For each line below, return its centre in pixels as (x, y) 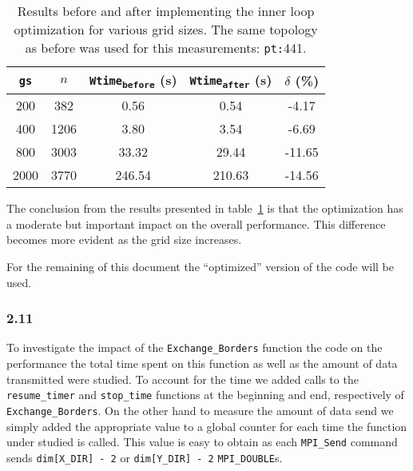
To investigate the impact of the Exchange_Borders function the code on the (195, 347)
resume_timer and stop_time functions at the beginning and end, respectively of (205, 395)
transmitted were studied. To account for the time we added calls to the (183, 379)
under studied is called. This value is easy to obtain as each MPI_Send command (202, 442)
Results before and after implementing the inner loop (166, 11)
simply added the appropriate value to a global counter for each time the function (207, 426)
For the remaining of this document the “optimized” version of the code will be (201, 266)
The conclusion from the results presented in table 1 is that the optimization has (205, 208)
